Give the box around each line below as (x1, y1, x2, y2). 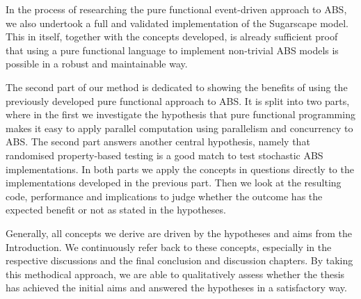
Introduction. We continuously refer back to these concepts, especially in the (6, 239, 332, 254)
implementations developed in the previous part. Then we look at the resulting (6, 175, 342, 190)
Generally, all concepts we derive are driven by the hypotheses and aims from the (6, 225, 352, 240)
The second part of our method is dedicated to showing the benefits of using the (6, 79, 348, 94)
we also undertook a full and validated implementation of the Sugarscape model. (6, 15, 348, 30)
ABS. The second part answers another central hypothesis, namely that (6, 134, 310, 149)
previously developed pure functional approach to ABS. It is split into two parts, (6, 93, 350, 108)
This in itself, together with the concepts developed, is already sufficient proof (6, 29, 338, 44)
